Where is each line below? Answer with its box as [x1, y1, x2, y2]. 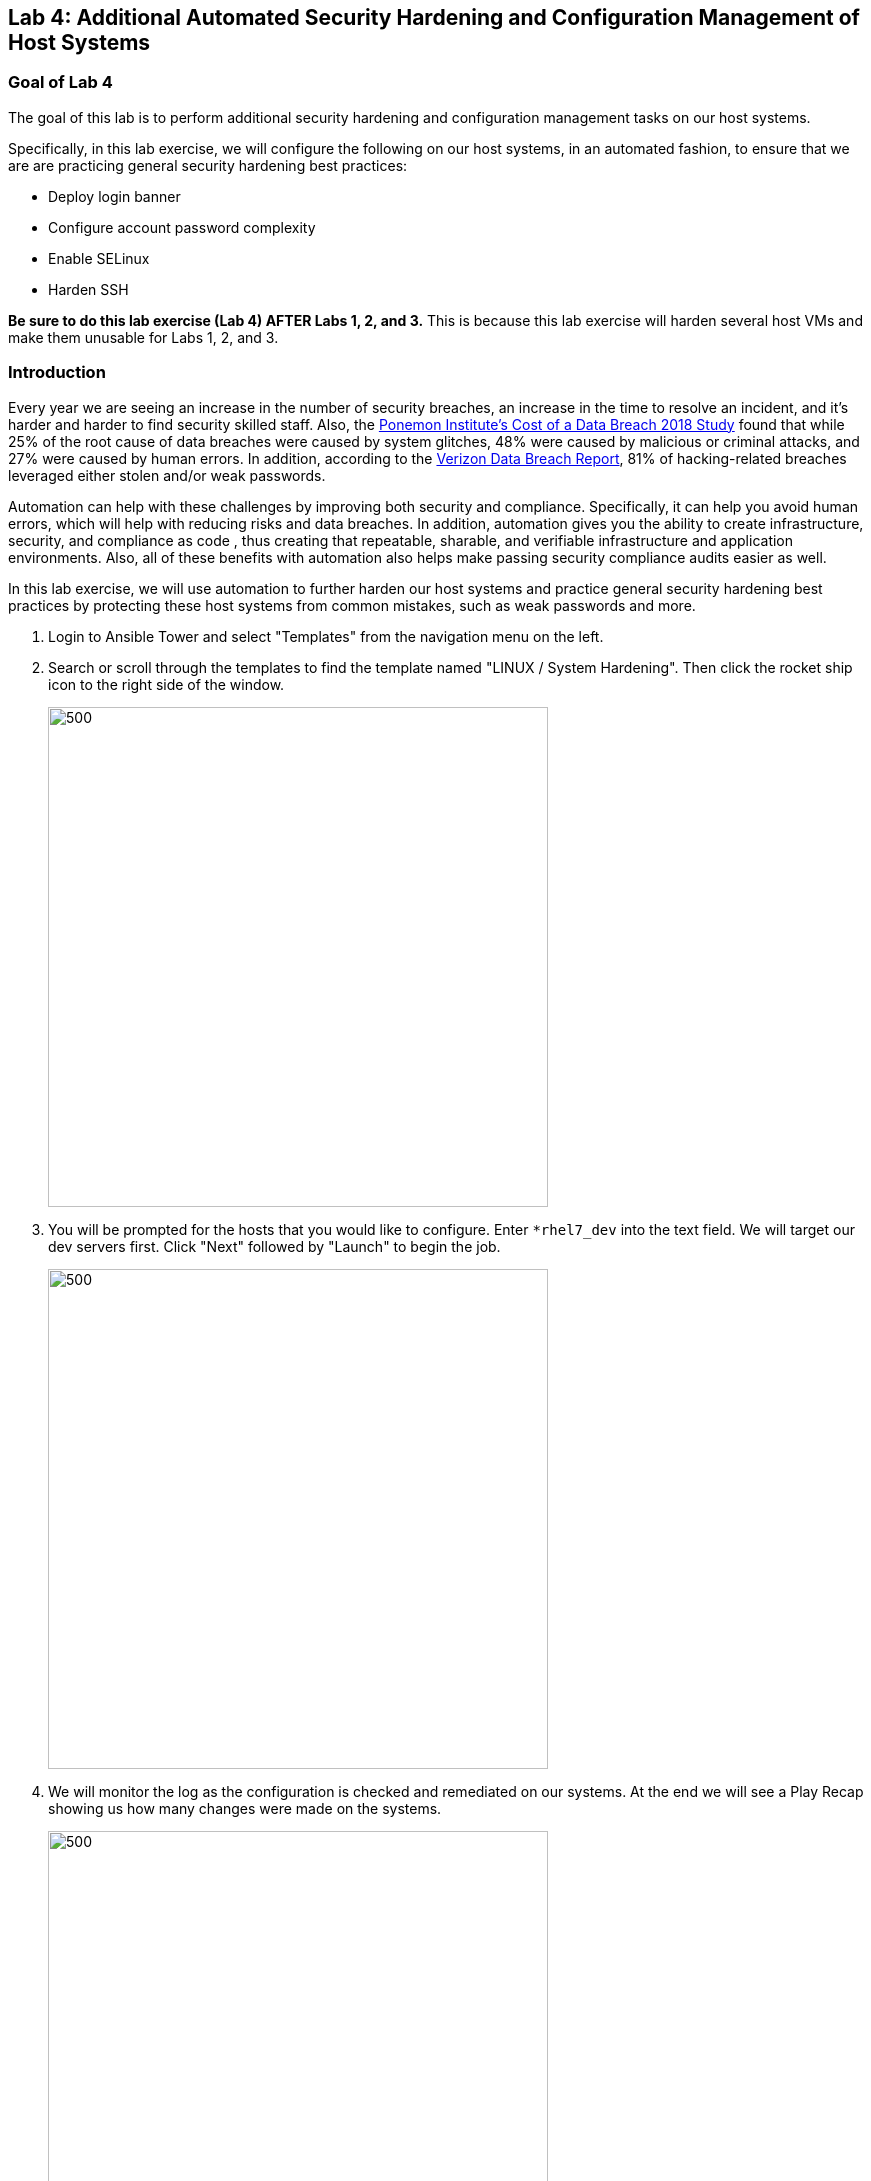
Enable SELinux [48, 249, 150, 267]
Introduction [8, 362, 106, 383]
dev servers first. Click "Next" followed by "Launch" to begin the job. [48, 1237, 501, 1255]
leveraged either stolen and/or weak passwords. [8, 466, 326, 484]
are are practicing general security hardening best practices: [8, 156, 408, 174]
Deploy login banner [48, 187, 181, 205]
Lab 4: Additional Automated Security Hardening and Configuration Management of [8, 5, 860, 30]
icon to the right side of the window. [48, 675, 285, 693]
